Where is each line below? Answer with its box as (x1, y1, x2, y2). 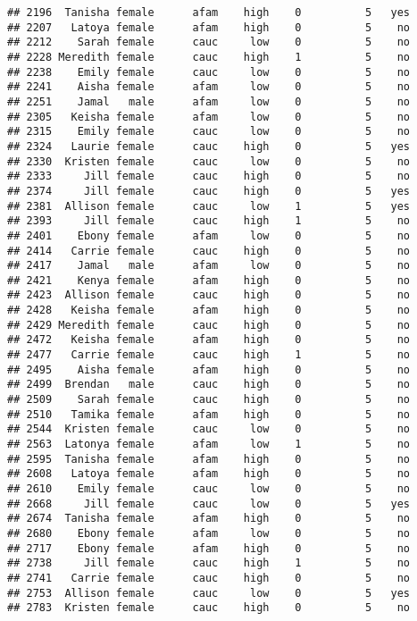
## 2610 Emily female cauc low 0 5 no (7, 483, 411, 495)
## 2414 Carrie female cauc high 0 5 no (7, 244, 411, 257)
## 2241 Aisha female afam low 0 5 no (7, 80, 411, 94)
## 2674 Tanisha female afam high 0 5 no (7, 512, 411, 525)
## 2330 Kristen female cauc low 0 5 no (7, 155, 411, 168)
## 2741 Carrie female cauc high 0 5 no (7, 571, 411, 584)
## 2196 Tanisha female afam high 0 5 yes (7, 6, 411, 19)
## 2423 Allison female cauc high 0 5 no (7, 289, 411, 302)
